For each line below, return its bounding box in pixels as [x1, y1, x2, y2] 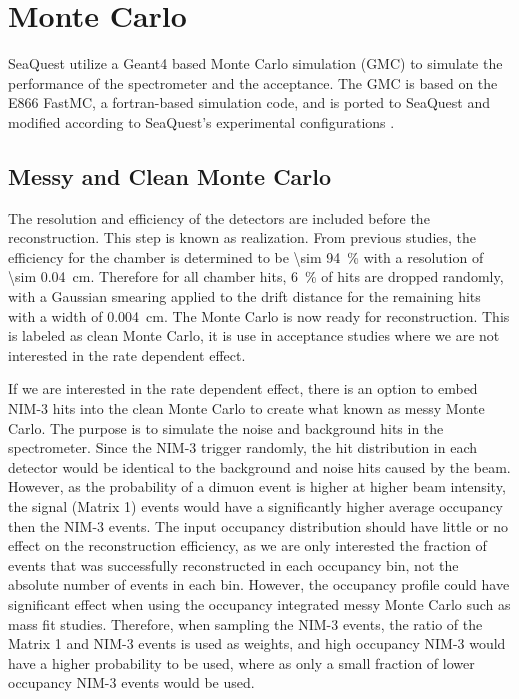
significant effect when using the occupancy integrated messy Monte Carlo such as [8, 593, 511, 614]
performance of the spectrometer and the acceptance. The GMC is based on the [8, 72, 498, 93]
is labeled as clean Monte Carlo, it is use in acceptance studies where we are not [8, 325, 500, 346]
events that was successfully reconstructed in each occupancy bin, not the [8, 554, 459, 575]
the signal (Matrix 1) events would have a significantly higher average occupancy [8, 496, 504, 517]
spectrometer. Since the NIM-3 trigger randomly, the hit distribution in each [8, 437, 478, 458]
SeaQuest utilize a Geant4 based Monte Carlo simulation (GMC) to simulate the [8, 53, 503, 74]
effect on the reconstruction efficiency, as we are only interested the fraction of [8, 535, 487, 556]
